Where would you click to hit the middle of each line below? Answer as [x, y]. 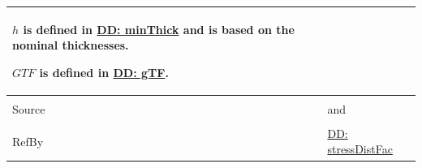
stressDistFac [360, 149]
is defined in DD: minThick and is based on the [159, 29]
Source [29, 108]
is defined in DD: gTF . [104, 72]
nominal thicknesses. [71, 45]
